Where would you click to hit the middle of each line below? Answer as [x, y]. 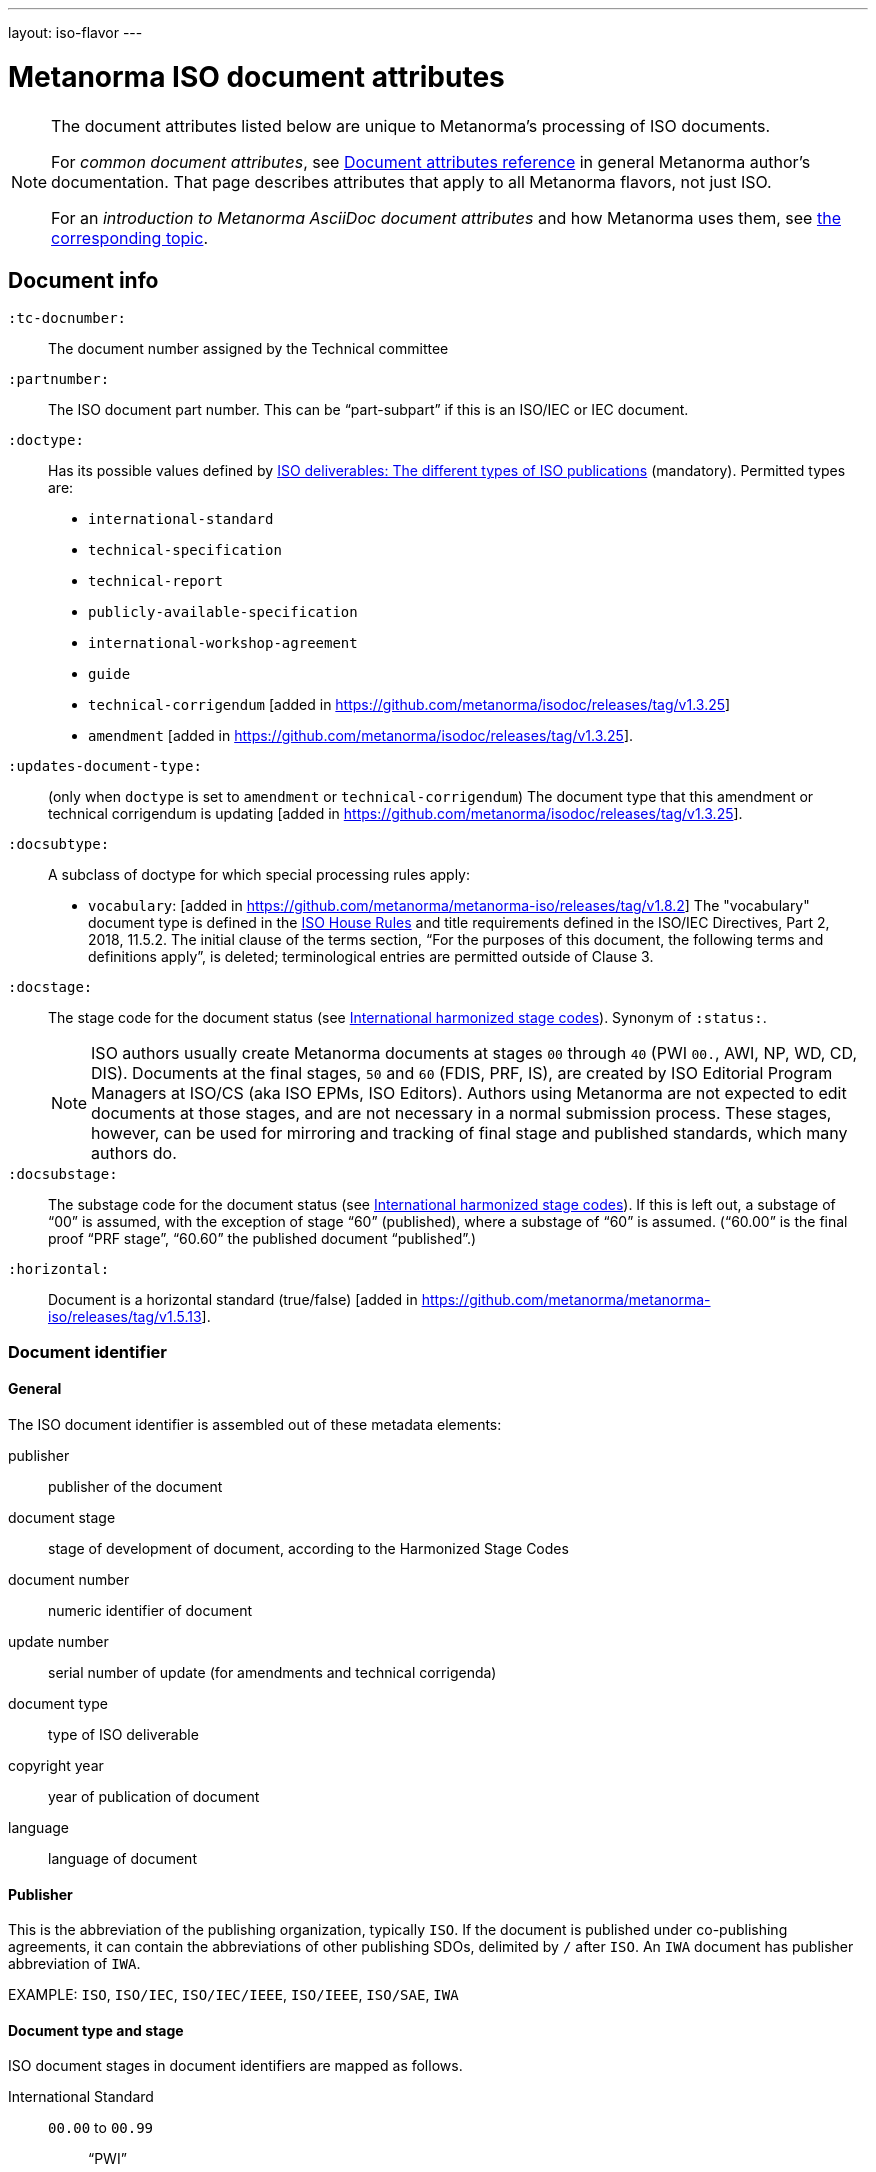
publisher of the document [135, 1486]
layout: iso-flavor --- [75, 32]
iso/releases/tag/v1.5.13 [125, 1317]
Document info [83, 280]
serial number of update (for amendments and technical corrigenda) [272, 1672]
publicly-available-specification [223, 612]
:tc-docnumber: [67, 318]
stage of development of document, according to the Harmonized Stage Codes [308, 1548]
